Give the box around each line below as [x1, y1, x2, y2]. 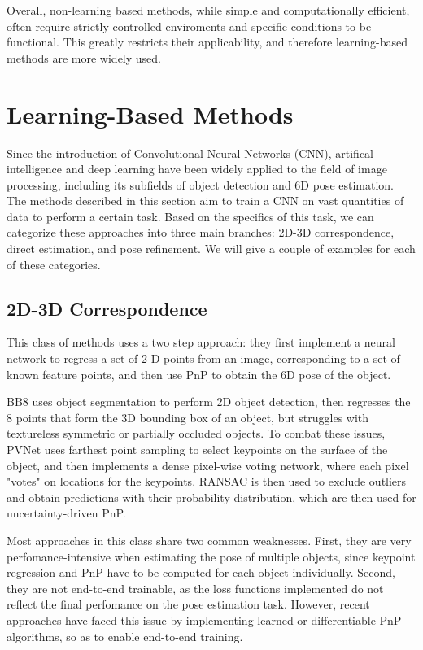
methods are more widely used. [7, 49, 161, 66]
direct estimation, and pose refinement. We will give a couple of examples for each [7, 240, 416, 257]
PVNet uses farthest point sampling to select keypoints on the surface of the [7, 441, 388, 458]
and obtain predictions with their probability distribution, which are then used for [7, 488, 416, 505]
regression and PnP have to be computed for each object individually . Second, [7, 564, 395, 581]
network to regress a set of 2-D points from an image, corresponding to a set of [7, 350, 400, 367]
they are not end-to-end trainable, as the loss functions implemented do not [7, 579, 384, 596]
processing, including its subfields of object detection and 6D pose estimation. [7, 176, 395, 193]
